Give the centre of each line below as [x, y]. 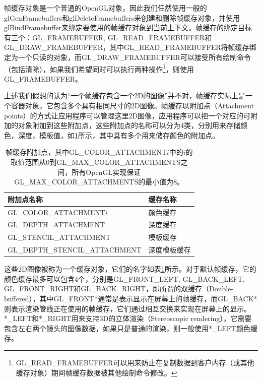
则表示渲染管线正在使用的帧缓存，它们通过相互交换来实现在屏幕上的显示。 [127, 308]
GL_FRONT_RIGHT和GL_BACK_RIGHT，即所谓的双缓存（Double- [119, 289]
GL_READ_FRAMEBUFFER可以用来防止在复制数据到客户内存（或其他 [135, 362]
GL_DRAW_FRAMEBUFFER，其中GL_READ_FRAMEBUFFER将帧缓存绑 [130, 47]
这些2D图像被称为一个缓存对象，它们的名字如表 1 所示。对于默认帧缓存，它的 [130, 269]
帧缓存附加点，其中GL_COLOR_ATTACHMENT [86, 152]
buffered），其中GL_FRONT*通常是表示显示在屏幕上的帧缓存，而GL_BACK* [131, 298]
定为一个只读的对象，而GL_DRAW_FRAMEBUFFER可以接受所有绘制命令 [127, 57]
